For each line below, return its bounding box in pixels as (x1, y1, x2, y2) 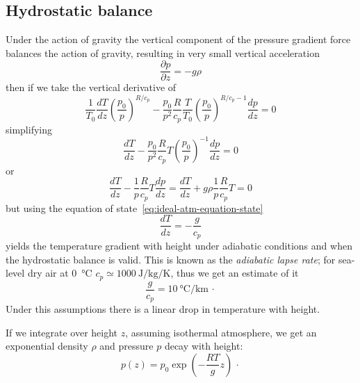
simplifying (6, 122, 52, 136)
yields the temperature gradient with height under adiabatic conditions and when (6, 238, 352, 252)
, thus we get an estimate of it (170, 266, 299, 280)
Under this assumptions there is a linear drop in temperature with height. (6, 302, 320, 316)
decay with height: (164, 339, 243, 353)
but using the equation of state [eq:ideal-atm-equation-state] (6, 200, 263, 215)
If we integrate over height (6, 325, 118, 339)
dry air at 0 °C (27, 266, 92, 280)
